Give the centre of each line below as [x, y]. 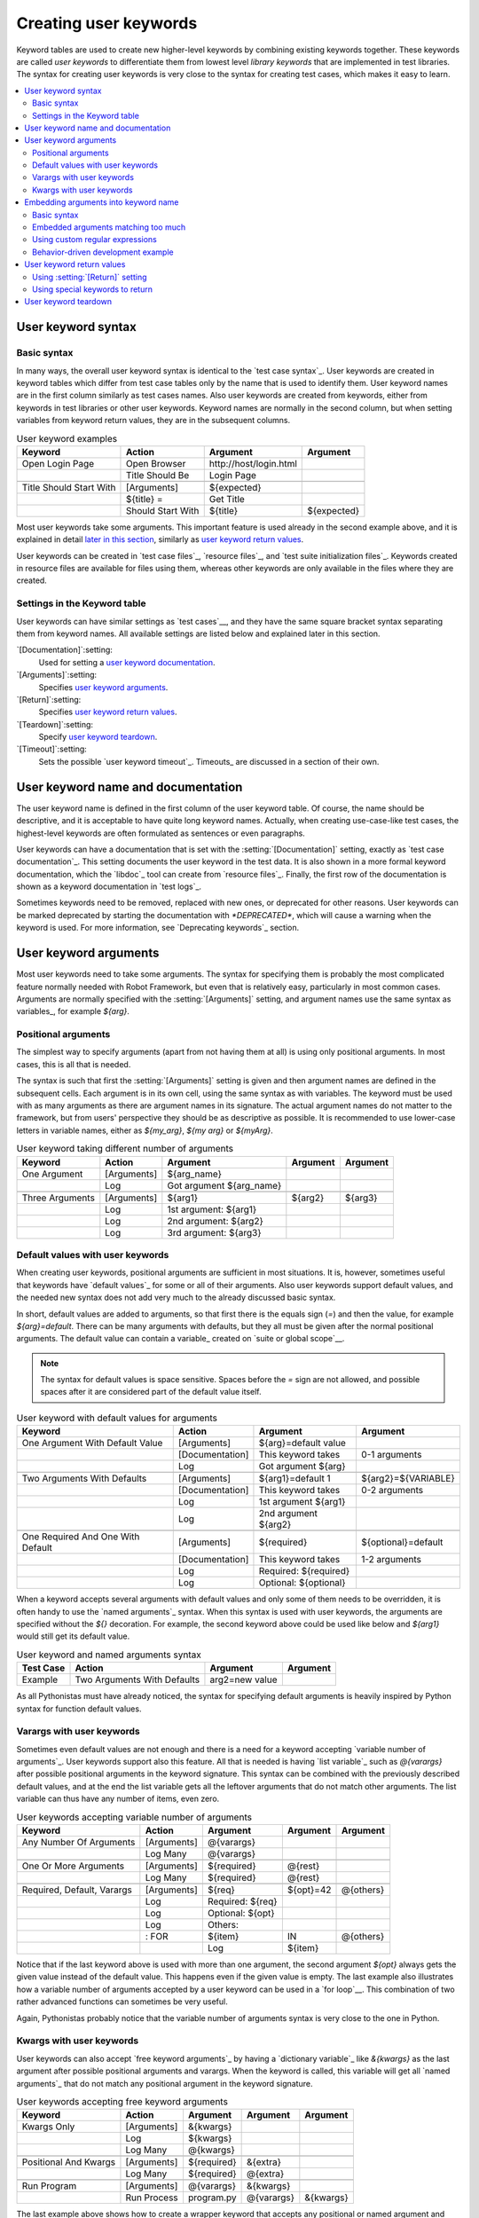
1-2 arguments [391, 1560]
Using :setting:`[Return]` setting [90, 277]
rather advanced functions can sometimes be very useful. [122, 2002]
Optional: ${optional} [302, 1583]
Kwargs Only [48, 2127]
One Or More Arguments [73, 1866]
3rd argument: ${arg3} [214, 1232]
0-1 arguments [391, 1455]
